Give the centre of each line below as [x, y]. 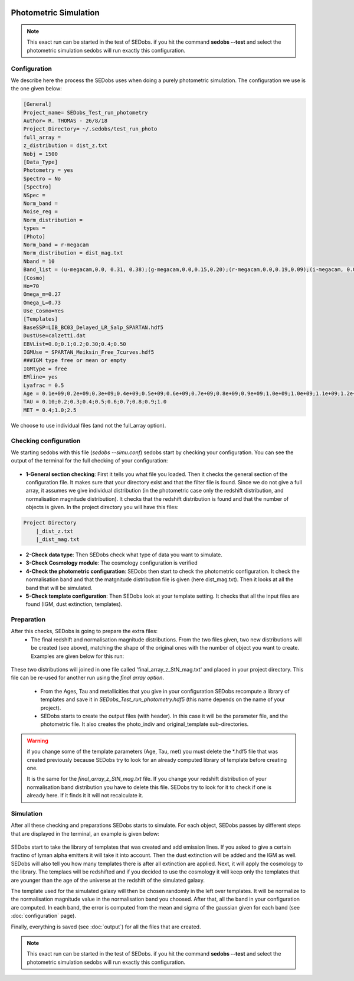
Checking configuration [46, 441]
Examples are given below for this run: [78, 656]
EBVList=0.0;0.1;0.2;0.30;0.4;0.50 [75, 344]
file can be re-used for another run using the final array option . [88, 678]
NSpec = [34, 195]
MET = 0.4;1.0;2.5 [50, 410]
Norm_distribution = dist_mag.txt [73, 253]
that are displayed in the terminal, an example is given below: [85, 833]
